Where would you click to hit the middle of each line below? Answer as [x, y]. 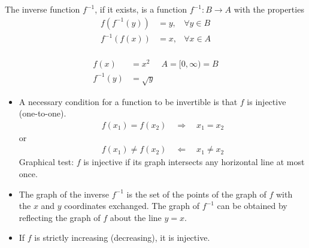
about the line [136, 217]
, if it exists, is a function [141, 9]
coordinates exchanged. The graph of [132, 206]
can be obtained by [252, 206]
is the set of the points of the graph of [196, 194]
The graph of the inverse [64, 194]
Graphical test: [46, 162]
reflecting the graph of [60, 217]
